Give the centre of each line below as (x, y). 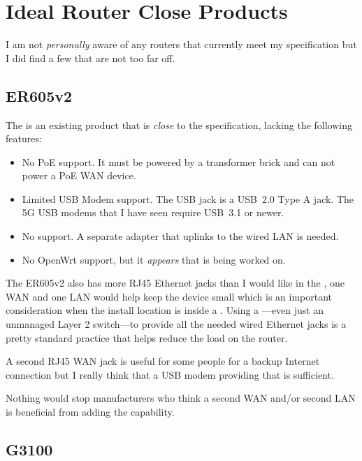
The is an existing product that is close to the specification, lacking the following (179, 124)
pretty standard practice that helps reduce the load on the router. (147, 337)
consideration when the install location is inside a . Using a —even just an (165, 310)
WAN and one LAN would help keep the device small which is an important (169, 296)
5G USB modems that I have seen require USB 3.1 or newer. (153, 212)
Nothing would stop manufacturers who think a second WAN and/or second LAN (181, 398)
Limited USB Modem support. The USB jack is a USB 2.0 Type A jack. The (188, 198)
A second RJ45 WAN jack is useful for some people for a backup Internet (163, 361)
